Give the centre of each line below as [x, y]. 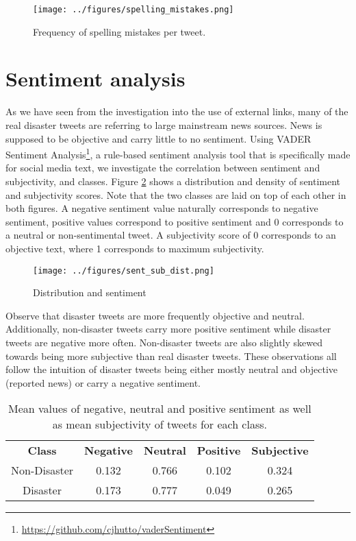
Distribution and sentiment [90, 292]
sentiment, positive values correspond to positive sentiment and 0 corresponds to [175, 221]
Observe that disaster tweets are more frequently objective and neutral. [155, 315]
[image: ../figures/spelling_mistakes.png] [133, 10]
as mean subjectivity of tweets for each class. [160, 424]
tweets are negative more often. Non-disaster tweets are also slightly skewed [164, 342]
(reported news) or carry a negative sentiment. [103, 382]
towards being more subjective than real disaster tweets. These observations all [171, 356]
